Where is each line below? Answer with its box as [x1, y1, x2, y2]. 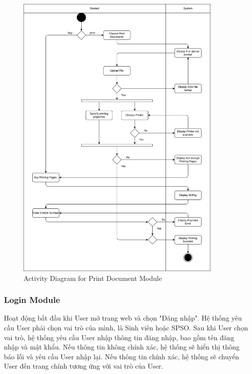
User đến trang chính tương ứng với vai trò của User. [4, 361, 163, 371]
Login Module [4, 294, 60, 306]
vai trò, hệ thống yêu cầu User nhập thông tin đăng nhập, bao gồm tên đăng [4, 332, 234, 342]
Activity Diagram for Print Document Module [23, 273, 162, 283]
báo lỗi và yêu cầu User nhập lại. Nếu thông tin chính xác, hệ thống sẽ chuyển [4, 351, 239, 361]
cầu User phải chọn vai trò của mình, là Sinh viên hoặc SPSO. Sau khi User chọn [4, 322, 248, 332]
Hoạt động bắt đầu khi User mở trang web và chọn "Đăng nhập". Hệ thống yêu [4, 313, 242, 323]
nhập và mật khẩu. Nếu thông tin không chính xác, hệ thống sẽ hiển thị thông [4, 342, 240, 352]
